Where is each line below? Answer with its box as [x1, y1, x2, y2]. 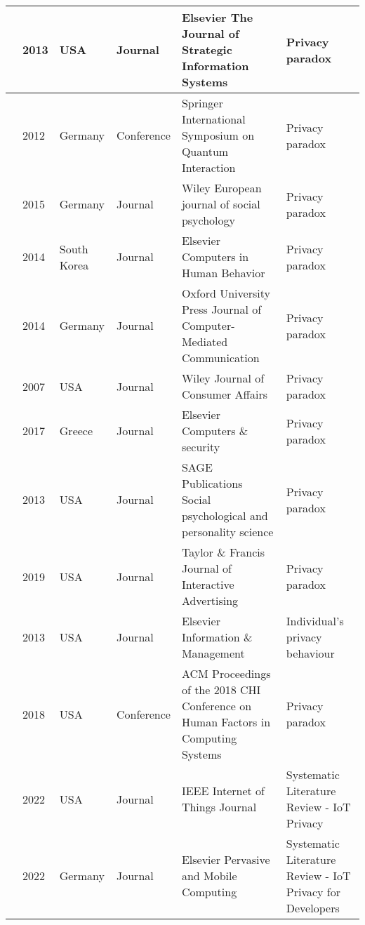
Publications [181, 475, 243, 491]
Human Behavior [181, 265, 265, 281]
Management [181, 645, 245, 661]
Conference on [181, 698, 252, 714]
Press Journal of [181, 301, 262, 317]
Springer [181, 95, 223, 111]
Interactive [181, 576, 234, 592]
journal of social [181, 196, 260, 212]
